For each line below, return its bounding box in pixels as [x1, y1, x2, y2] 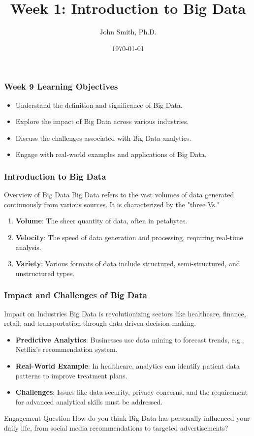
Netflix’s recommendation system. [15, 344, 118, 354]
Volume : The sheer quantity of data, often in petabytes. [15, 216, 188, 226]
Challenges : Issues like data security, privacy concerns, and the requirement [15, 387, 248, 397]
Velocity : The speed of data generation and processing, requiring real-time [15, 232, 243, 242]
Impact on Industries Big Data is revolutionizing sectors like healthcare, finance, [4, 308, 246, 318]
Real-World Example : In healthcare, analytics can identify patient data [15, 360, 240, 371]
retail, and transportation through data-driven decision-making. [4, 318, 196, 328]
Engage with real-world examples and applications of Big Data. [15, 149, 207, 159]
